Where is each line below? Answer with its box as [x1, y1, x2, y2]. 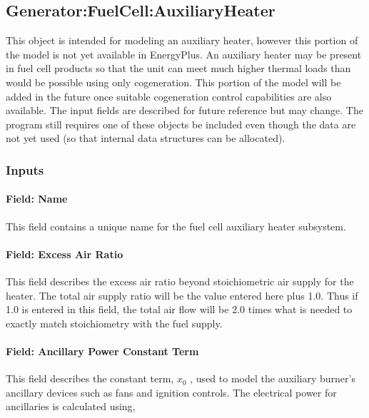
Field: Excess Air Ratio [6, 246, 123, 261]
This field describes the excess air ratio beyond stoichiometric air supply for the [6, 273, 354, 288]
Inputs [6, 160, 44, 178]
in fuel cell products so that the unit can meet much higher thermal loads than [6, 61, 351, 76]
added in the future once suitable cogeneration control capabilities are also [6, 88, 332, 103]
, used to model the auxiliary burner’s [190, 371, 355, 386]
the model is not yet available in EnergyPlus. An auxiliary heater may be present [6, 46, 362, 61]
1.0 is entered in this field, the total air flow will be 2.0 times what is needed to [6, 302, 353, 317]
